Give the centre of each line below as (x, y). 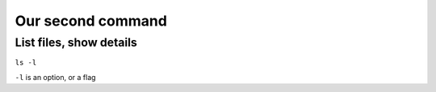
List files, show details (76, 42)
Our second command (91, 21)
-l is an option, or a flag (55, 77)
